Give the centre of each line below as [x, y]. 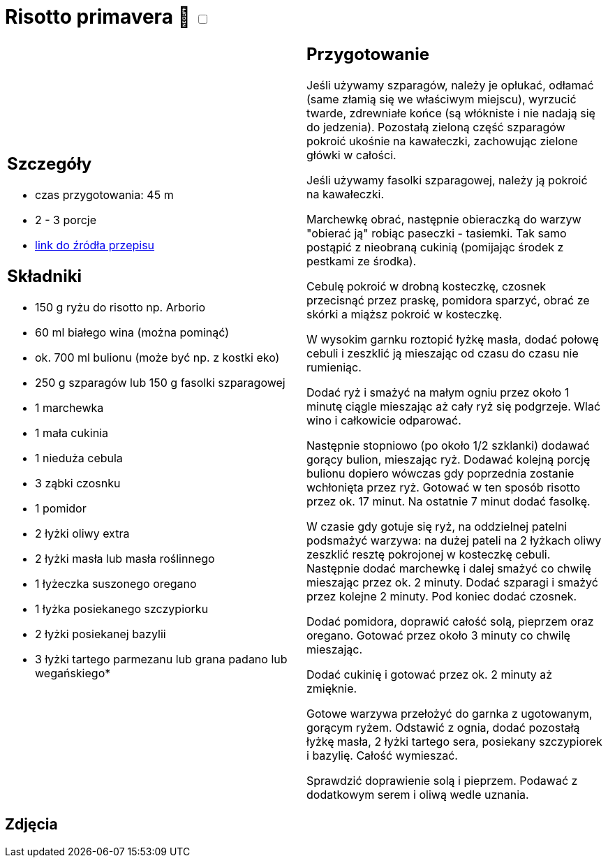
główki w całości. [351, 155]
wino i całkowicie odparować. [384, 420]
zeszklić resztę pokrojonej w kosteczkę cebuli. [429, 554]
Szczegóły [50, 164]
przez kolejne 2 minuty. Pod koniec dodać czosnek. [442, 596]
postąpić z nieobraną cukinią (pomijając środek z [435, 247]
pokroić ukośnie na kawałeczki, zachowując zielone [442, 141]
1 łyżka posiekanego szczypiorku [122, 609]
